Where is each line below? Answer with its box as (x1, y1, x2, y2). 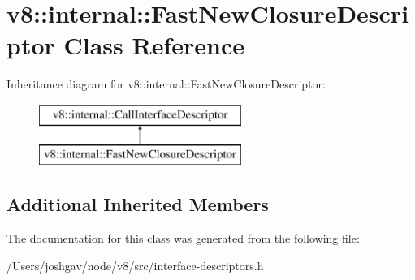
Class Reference (63, 28, 244, 62)
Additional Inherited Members (6, 192, 269, 217)
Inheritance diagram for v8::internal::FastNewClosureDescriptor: (6, 75, 326, 93)
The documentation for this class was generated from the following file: (6, 230, 360, 247)
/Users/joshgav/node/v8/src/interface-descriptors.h (6, 256, 264, 274)
